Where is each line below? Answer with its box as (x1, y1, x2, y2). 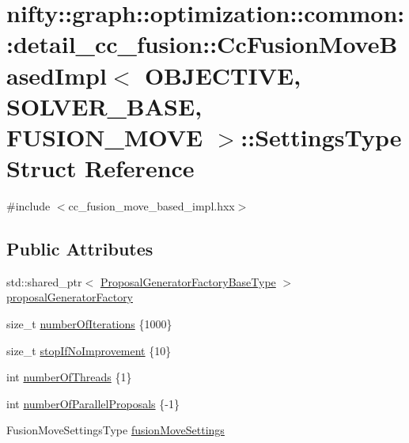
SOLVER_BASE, (6, 89, 203, 122)
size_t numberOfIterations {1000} (6, 316, 172, 332)
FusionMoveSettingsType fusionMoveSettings (6, 422, 225, 438)
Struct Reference (6, 152, 195, 184)
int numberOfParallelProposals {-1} (6, 395, 180, 411)
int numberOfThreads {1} (6, 369, 132, 385)
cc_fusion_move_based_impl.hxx (68, 198, 235, 214)
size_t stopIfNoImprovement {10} (6, 342, 172, 358)
